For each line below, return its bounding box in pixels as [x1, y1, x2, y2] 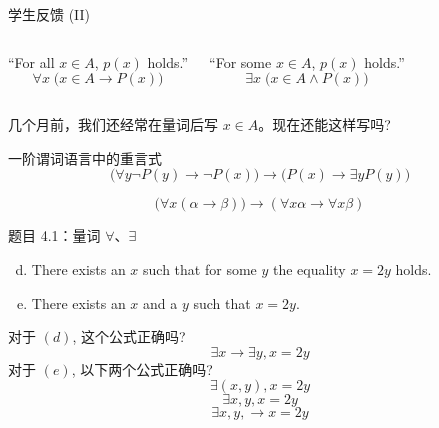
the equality [272, 258, 346, 279]
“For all [8, 51, 55, 72]
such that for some [143, 258, 257, 279]
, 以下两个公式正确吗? [71, 358, 213, 379]
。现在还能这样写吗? [258, 114, 391, 135]
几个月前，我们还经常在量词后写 [8, 114, 218, 135]
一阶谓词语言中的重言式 [8, 147, 162, 168]
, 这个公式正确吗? [72, 326, 186, 347]
